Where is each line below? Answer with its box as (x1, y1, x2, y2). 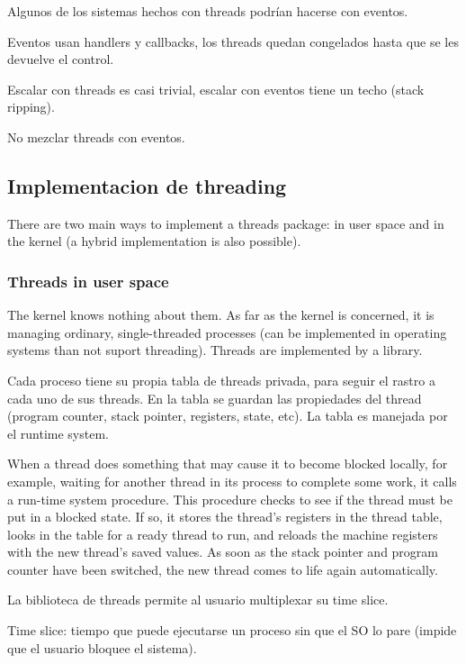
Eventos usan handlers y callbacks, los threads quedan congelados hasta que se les (7, 32, 459, 50)
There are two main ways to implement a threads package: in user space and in (7, 214, 444, 232)
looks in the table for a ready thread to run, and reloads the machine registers (7, 524, 438, 543)
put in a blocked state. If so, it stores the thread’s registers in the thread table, (7, 507, 443, 526)
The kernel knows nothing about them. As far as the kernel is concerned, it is (7, 305, 435, 324)
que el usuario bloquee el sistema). (7, 638, 197, 657)
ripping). (7, 97, 55, 116)
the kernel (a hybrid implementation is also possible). (7, 232, 301, 250)
